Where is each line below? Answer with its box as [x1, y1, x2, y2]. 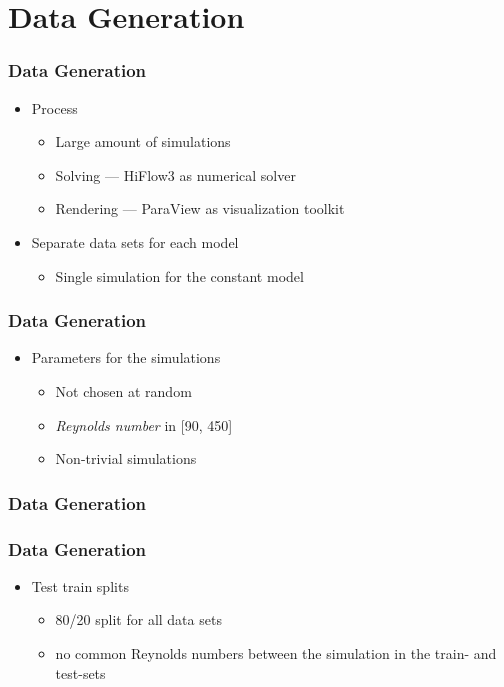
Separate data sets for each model [31, 231, 239, 252]
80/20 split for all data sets [55, 609, 222, 630]
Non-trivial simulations [55, 448, 197, 469]
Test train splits [31, 575, 129, 596]
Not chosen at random [55, 380, 192, 401]
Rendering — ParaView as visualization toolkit [55, 198, 345, 219]
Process [31, 97, 78, 118]
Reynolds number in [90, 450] [55, 414, 233, 435]
